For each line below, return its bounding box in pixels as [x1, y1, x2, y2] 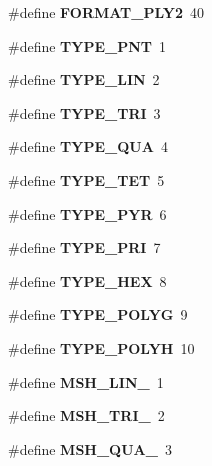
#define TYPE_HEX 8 [8, 270, 167, 291]
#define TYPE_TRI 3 [8, 102, 161, 123]
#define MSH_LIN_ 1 [8, 371, 164, 392]
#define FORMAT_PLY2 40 [8, 2, 205, 22]
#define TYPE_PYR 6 [8, 203, 167, 224]
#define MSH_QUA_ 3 [8, 438, 172, 459]
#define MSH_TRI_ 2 [8, 405, 165, 426]
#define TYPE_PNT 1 [8, 35, 167, 56]
